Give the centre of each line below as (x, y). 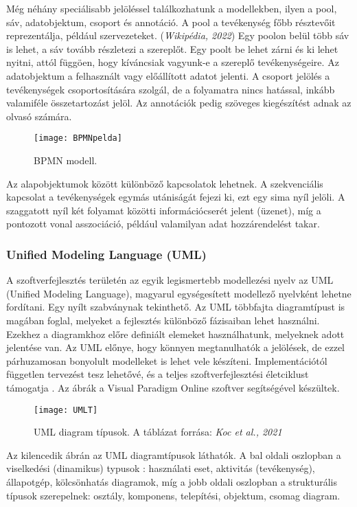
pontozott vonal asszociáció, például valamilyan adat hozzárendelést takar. (163, 224)
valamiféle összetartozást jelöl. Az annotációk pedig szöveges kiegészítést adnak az (179, 103)
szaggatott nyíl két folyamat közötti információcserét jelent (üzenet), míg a (164, 210)
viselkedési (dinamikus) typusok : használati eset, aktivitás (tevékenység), (161, 468)
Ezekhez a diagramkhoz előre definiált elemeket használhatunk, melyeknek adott (175, 334)
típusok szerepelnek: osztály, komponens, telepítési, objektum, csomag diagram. (173, 495)
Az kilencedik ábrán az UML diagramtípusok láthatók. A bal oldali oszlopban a (174, 454)
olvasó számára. (39, 116)
